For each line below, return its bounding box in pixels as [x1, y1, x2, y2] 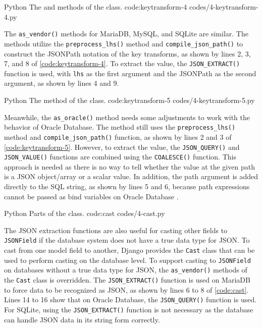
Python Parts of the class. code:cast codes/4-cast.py [4, 208, 165, 218]
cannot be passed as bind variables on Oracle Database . [4, 191, 179, 201]
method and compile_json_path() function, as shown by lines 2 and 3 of [4, 131, 232, 142]
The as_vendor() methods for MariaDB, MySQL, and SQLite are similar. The [4, 28, 248, 39]
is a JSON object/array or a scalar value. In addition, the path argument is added [4, 171, 258, 182]
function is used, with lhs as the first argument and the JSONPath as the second [4, 68, 256, 78]
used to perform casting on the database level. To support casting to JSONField [4, 254, 251, 265]
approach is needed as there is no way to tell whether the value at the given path [4, 161, 255, 172]
